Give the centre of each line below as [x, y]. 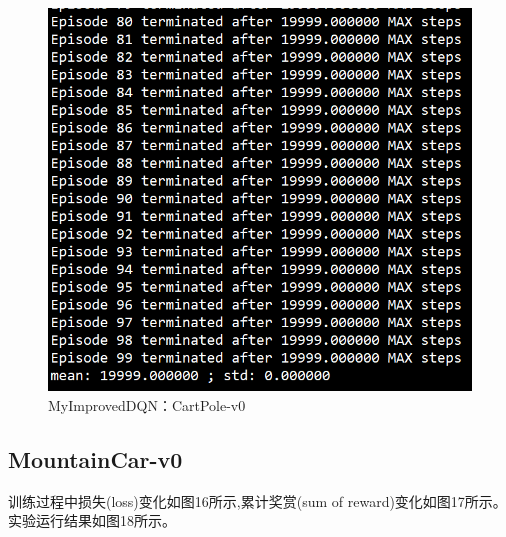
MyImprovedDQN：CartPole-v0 [147, 405]
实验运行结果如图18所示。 [92, 520]
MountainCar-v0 [95, 459]
